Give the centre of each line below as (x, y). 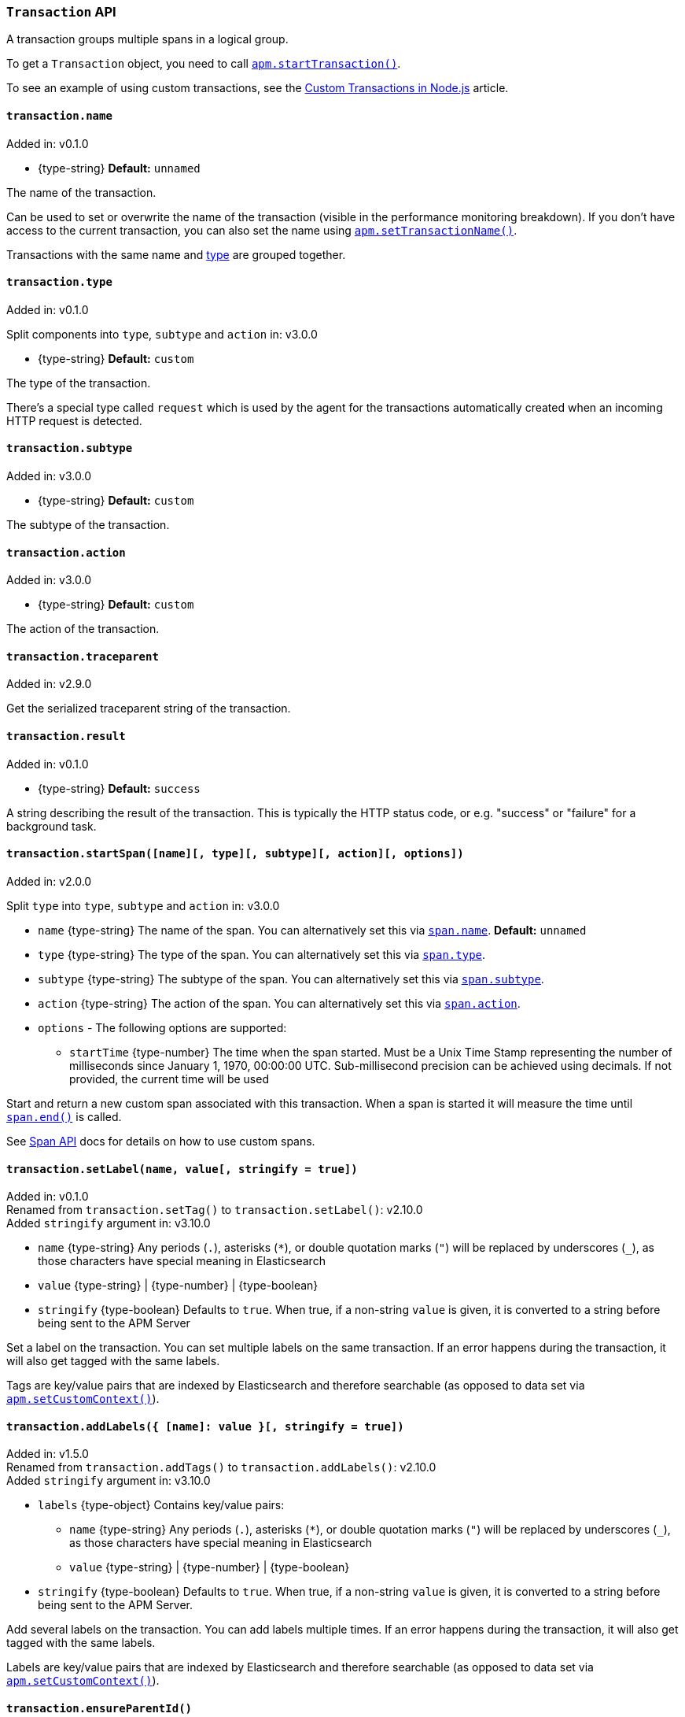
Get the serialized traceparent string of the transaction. (149, 709)
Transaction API (61, 12)
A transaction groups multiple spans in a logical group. (147, 39)
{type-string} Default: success (119, 788)
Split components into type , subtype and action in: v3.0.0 (162, 334)
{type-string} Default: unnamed (119, 168)
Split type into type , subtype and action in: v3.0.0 (143, 905)
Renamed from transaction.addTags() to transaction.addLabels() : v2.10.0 (221, 1467)
